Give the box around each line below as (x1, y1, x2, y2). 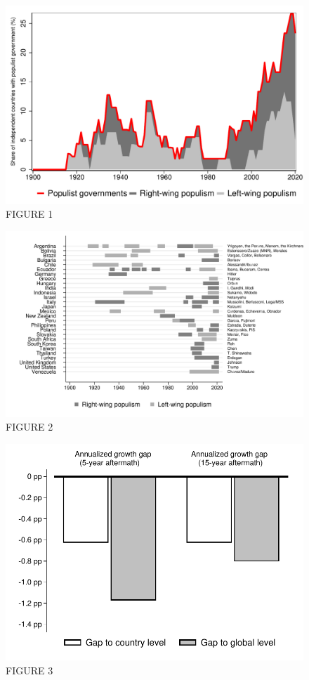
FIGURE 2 (6, 419, 53, 434)
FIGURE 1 (6, 206, 53, 221)
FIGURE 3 (6, 662, 53, 677)
